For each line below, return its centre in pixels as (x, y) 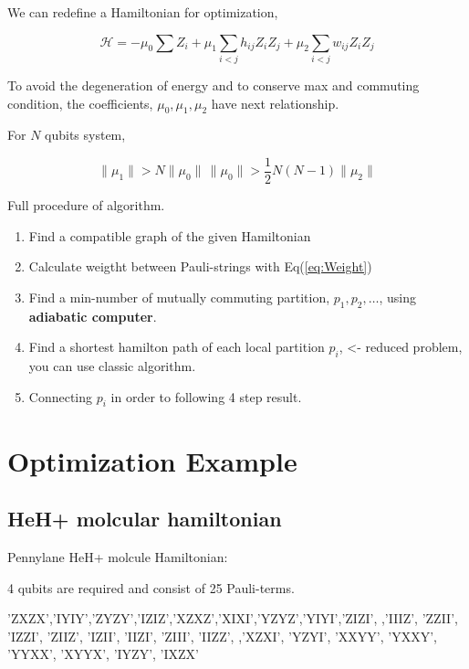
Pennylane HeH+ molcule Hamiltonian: (118, 556)
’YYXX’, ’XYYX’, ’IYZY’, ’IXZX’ (104, 654)
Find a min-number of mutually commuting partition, (179, 297)
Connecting (61, 396)
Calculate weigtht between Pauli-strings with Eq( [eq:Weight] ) (200, 266)
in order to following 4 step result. (206, 396)
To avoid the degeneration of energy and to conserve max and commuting (214, 85)
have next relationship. (275, 103)
